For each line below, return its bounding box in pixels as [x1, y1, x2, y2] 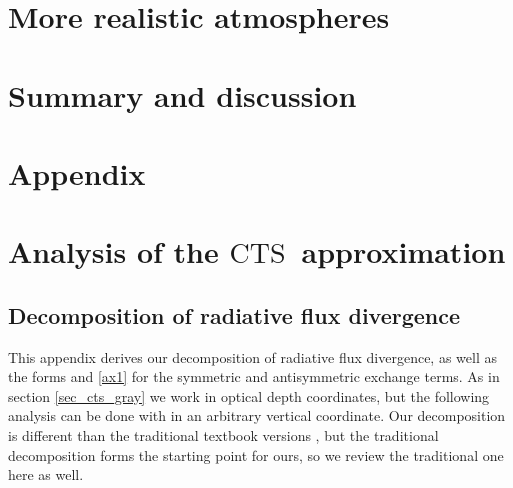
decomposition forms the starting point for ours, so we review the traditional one [8, 444, 504, 465]
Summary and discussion [8, 74, 357, 115]
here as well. [8, 464, 84, 485]
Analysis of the [8, 231, 219, 272]
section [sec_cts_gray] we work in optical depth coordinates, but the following [8, 385, 490, 406]
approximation [301, 231, 506, 272]
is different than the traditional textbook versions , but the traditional [8, 425, 439, 446]
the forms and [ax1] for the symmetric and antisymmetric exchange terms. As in [8, 366, 500, 387]
